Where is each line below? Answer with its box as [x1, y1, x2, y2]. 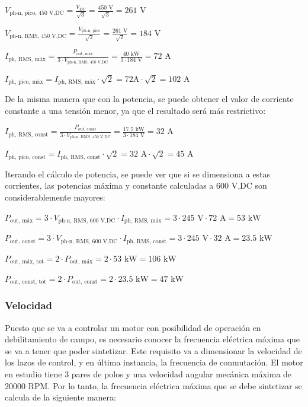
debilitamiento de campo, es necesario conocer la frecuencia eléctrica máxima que [5, 333, 300, 345]
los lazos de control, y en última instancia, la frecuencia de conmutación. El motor [5, 356, 303, 368]
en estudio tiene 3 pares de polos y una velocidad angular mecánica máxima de [5, 368, 292, 380]
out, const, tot [10, 279, 46, 285]
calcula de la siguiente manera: [5, 391, 116, 403]
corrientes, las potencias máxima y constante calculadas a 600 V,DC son [5, 179, 267, 192]
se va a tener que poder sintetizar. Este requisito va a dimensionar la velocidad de [5, 344, 302, 357]
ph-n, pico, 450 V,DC [9, 10, 64, 17]
